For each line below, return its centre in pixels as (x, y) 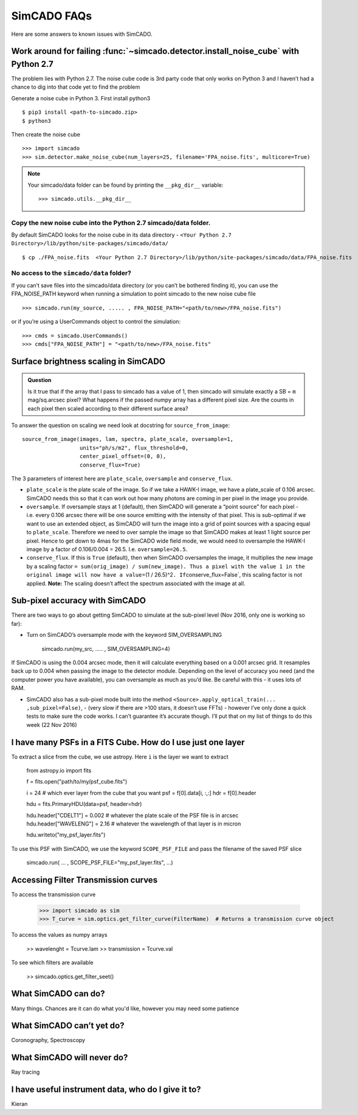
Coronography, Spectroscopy (48, 1040)
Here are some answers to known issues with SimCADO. (82, 34)
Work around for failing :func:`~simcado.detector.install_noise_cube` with (155, 51)
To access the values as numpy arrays (59, 935)
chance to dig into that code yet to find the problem (76, 87)
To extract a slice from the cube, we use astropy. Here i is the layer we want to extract (120, 757)
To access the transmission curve (53, 895)
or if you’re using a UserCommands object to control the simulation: (96, 322)
